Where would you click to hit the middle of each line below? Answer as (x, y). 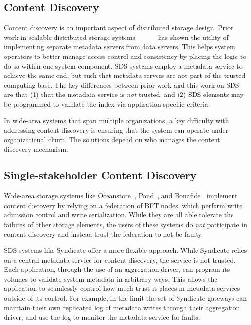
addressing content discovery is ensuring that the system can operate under (116, 130)
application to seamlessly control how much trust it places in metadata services (122, 288)
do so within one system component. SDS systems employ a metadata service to (123, 66)
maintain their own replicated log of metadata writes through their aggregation (122, 307)
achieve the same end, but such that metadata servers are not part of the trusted (125, 75)
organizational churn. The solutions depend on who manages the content (112, 139)
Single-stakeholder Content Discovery (100, 175)
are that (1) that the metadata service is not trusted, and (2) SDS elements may (124, 94)
